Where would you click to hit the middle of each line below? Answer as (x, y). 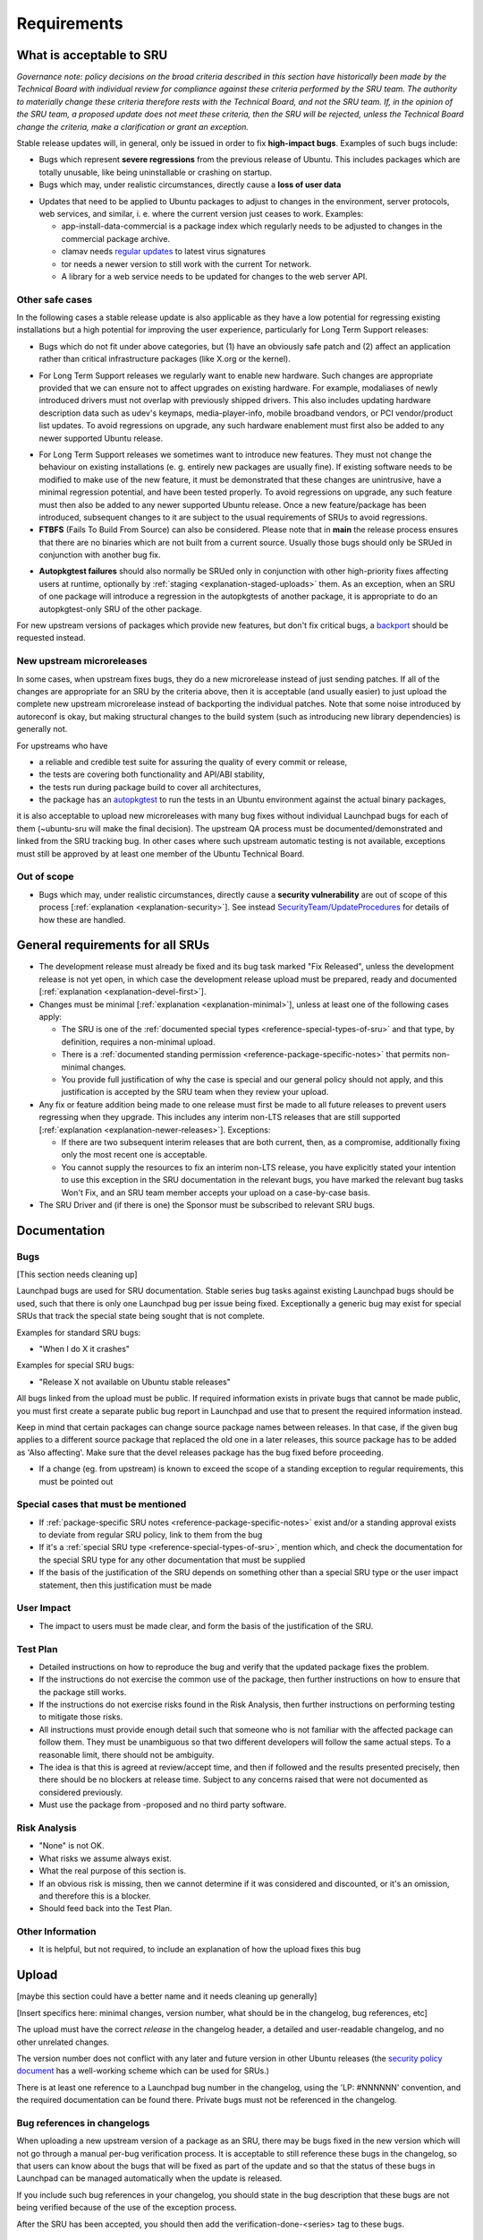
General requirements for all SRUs (113, 945)
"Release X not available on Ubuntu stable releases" (135, 1382)
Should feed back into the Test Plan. (106, 1908)
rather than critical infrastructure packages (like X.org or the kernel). (165, 359)
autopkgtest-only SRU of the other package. (120, 608)
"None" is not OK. (72, 1846)
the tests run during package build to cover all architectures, (150, 787)
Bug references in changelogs (83, 2123)
